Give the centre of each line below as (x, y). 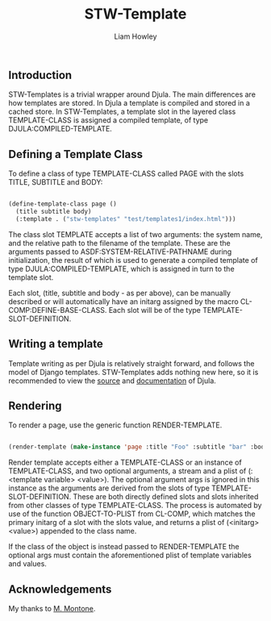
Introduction (40, 75)
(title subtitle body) (54, 212)
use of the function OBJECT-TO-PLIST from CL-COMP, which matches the (132, 514)
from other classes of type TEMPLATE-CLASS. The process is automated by (135, 506)
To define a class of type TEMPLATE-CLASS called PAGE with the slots (126, 173)
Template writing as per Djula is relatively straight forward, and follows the (131, 363)
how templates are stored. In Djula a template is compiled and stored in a (129, 103)
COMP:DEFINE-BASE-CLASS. (58, 310)
